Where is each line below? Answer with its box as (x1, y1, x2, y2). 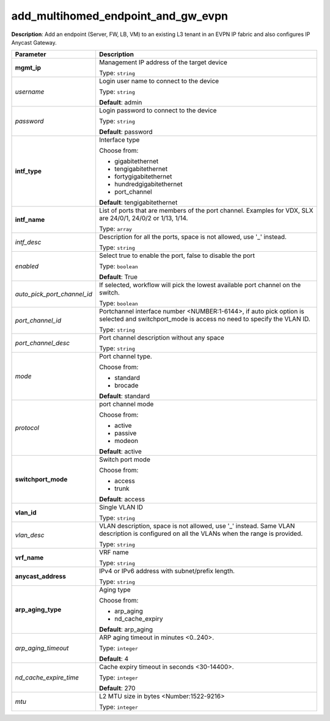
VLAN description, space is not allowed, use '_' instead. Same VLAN (98, 522, 295, 530)
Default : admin (98, 98, 142, 107)
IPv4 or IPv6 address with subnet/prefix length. (98, 567, 235, 576)
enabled (15, 262, 39, 271)
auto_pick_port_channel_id (15, 290, 93, 299)
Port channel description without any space (98, 334, 224, 342)
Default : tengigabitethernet (98, 199, 178, 207)
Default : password (98, 128, 153, 136)
